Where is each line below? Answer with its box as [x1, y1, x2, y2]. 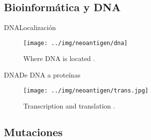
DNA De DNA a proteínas [4, 70, 81, 80]
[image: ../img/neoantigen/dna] [23, 39, 128, 47]
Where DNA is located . [23, 53, 95, 63]
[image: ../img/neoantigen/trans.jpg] [23, 87, 149, 94]
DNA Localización [4, 22, 56, 32]
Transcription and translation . [23, 101, 115, 111]
